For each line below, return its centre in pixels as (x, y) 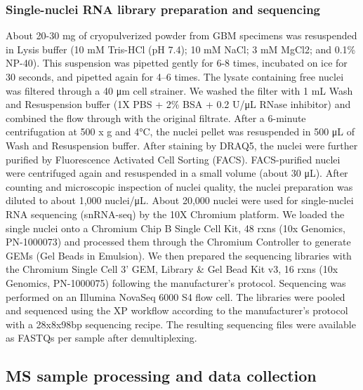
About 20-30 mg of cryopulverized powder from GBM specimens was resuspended (181, 35)
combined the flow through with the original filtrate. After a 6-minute (156, 117)
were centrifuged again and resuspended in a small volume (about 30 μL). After (177, 173)
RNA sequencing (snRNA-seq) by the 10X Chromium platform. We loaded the (175, 214)
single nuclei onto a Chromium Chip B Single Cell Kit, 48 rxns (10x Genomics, (176, 228)
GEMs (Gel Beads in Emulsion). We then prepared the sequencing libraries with (179, 255)
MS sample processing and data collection (161, 376)
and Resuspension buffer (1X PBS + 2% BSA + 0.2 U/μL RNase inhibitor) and (178, 104)
